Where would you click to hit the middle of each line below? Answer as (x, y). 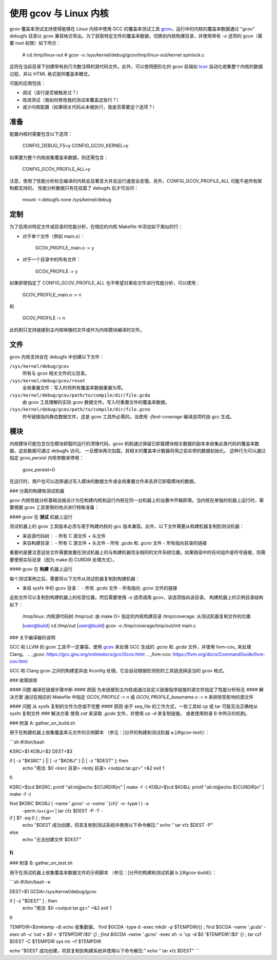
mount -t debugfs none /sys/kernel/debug (67, 200)
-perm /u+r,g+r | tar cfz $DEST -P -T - (63, 811)
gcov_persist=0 (39, 469)
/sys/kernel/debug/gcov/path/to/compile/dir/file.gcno (80, 410)
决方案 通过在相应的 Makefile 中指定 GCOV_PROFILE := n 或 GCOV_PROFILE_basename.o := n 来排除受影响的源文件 (132, 697)
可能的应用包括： (27, 83)
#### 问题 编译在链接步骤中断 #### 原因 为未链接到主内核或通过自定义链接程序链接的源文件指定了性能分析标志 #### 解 (136, 690)
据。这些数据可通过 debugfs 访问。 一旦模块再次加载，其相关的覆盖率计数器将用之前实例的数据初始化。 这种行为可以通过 (138, 451)
